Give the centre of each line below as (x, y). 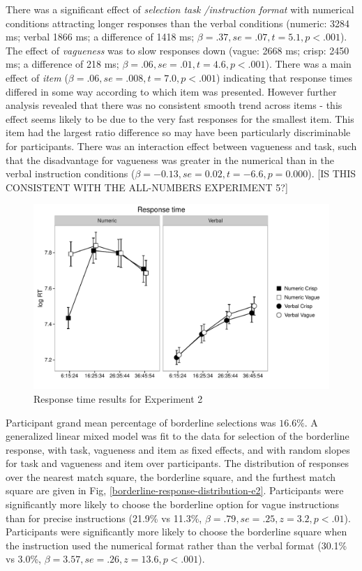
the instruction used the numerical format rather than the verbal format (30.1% (176, 545)
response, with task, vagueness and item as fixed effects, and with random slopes (178, 449)
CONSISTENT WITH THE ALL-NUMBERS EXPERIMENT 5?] (147, 187)
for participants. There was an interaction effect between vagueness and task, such (181, 146)
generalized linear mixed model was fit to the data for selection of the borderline (178, 436)
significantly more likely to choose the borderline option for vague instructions (173, 504)
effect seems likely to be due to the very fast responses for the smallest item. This (180, 118)
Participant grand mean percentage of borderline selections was (141, 422)
